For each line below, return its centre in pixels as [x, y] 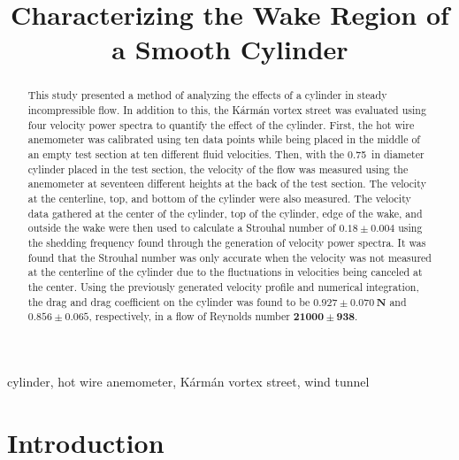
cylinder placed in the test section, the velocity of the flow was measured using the [218, 169]
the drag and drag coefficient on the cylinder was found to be [169, 301]
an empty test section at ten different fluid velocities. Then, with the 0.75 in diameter [226, 153]
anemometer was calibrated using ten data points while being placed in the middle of [224, 139]
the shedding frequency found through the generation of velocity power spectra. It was [227, 242]
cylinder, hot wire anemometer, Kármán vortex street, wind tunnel [188, 381]
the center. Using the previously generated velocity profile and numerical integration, [223, 286]
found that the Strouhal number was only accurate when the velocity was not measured [229, 257]
